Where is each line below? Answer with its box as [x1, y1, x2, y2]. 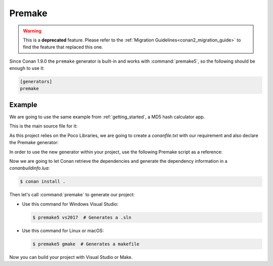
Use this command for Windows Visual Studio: [22, 201, 119, 207]
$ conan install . [20, 179, 66, 185]
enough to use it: [9, 65, 45, 71]
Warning [23, 28, 41, 34]
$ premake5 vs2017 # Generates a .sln [32, 214, 131, 220]
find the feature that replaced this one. [23, 44, 103, 50]
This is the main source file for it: [9, 123, 78, 129]
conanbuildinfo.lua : [9, 165, 50, 171]
